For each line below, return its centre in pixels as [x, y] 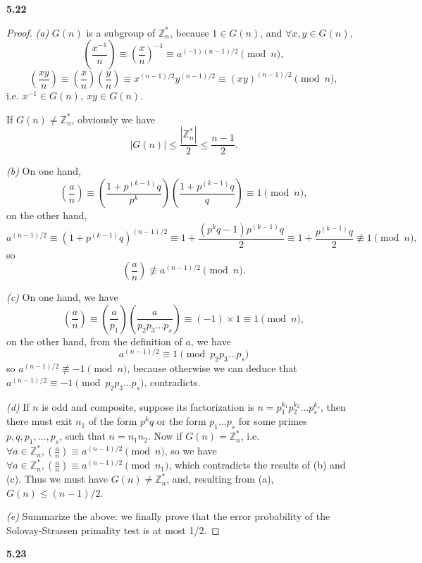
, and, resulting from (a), [220, 479]
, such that [82, 436]
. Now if [165, 436]
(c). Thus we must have [57, 479]
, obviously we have [113, 119]
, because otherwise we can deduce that [212, 368]
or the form [181, 421]
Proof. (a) [28, 32]
